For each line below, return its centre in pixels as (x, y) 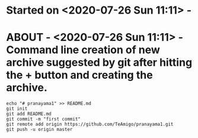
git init (17, 109)
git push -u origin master (39, 130)
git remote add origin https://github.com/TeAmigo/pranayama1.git (90, 124)
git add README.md (29, 114)
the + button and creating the (79, 75)
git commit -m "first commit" (44, 119)
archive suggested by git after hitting (99, 62)
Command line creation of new (83, 50)
